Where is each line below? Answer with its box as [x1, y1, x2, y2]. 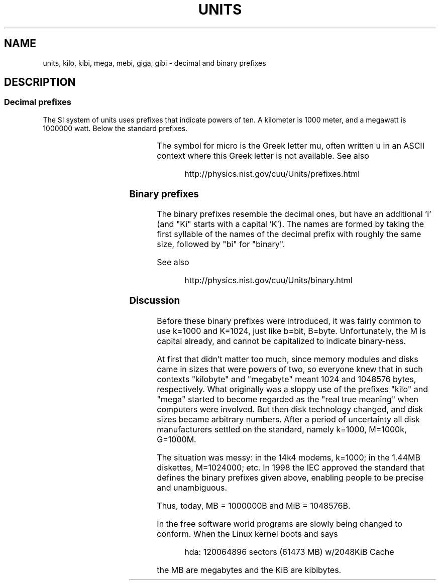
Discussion [129, 294, 180, 306]
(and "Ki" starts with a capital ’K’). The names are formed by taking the [157, 219, 424, 229]
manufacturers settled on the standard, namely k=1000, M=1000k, [157, 424, 407, 434]
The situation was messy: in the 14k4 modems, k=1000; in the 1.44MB [157, 452, 420, 462]
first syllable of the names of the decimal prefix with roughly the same [157, 229, 421, 240]
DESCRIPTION [4, 76, 76, 89]
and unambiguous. [157, 482, 228, 493]
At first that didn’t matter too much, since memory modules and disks [157, 354, 418, 364]
